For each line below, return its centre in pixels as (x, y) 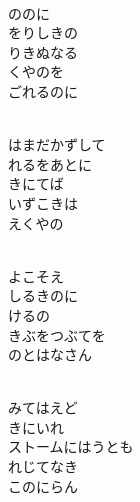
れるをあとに (50, 163)
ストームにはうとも (71, 446)
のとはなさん (50, 354)
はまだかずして (57, 144)
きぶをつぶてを (57, 334)
